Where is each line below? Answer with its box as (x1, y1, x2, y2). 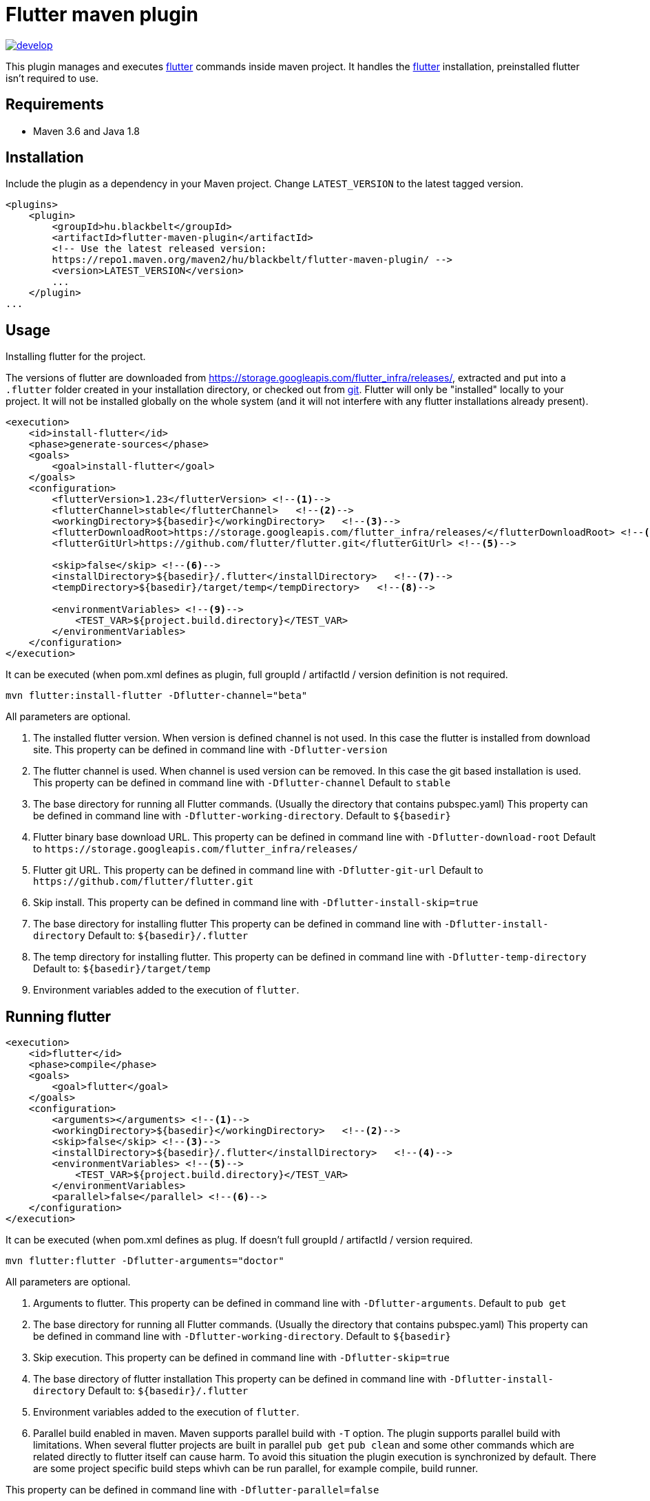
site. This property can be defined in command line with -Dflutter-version (33, 744, 388, 756)
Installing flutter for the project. (6, 350, 146, 363)
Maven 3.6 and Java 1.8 (33, 125, 140, 137)
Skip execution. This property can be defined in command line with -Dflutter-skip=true (33, 1352, 450, 1364)
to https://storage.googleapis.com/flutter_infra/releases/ (33, 843, 358, 855)
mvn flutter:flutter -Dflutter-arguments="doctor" (6, 1255, 284, 1267)
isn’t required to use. (6, 72, 98, 84)
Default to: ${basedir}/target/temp (33, 963, 211, 975)
